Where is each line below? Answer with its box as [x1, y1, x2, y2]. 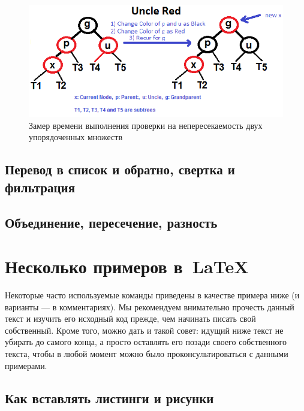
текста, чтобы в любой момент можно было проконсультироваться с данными [5, 347, 288, 359]
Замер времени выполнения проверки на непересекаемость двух [29, 119, 263, 131]
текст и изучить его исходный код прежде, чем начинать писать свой [5, 312, 256, 325]
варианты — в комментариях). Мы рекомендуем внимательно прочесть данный [5, 300, 294, 313]
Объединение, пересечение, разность [5, 213, 218, 231]
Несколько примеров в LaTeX [5, 254, 249, 279]
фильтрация [5, 177, 76, 196]
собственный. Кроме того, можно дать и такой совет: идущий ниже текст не [5, 324, 284, 336]
